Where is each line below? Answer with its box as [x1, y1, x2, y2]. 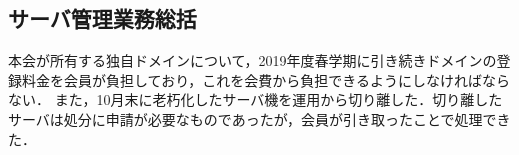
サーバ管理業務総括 [8, 3, 197, 34]
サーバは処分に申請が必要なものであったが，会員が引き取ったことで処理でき [8, 108, 511, 129]
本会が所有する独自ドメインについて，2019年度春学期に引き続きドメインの [8, 50, 497, 71]
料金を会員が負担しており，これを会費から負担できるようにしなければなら [21, 69, 510, 90]
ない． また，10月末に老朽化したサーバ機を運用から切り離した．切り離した [8, 89, 503, 110]
